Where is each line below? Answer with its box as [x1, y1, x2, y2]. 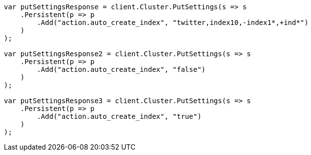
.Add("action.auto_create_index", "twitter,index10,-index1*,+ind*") [37, 19, 309, 26]
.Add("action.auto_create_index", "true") [37, 112, 202, 120]
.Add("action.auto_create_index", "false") [37, 66, 206, 73]
